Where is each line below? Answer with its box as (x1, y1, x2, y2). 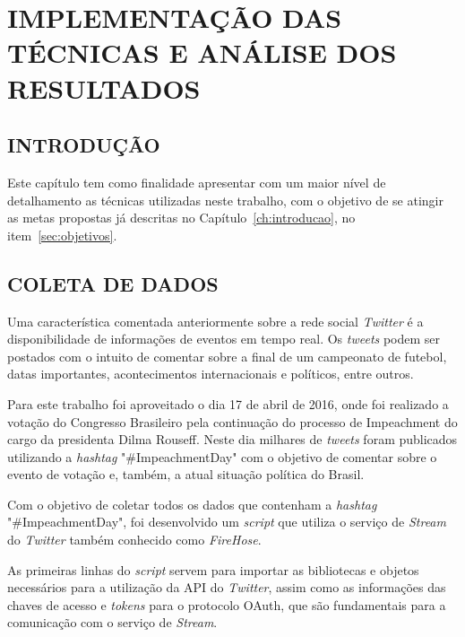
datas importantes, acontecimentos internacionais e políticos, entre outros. (7, 364, 414, 383)
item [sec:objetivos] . (7, 225, 117, 244)
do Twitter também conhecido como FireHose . (7, 530, 262, 549)
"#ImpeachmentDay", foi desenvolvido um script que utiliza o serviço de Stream (7, 512, 446, 531)
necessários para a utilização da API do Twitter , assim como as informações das (7, 578, 446, 597)
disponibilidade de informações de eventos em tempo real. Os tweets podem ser (7, 329, 441, 348)
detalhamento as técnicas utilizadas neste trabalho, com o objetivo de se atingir (7, 190, 443, 209)
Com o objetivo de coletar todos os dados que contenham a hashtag (7, 494, 377, 513)
